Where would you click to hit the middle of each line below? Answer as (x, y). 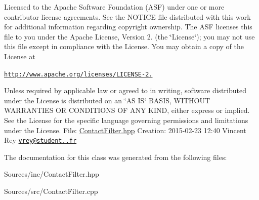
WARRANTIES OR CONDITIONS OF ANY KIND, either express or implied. (127, 110)
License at (20, 56)
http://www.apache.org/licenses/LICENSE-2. (78, 74)
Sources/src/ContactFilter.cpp (51, 191)
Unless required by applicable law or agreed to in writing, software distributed (125, 90)
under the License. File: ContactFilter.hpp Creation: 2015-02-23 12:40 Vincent (125, 130)
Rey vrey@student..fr (40, 140)
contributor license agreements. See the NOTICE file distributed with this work (127, 16)
